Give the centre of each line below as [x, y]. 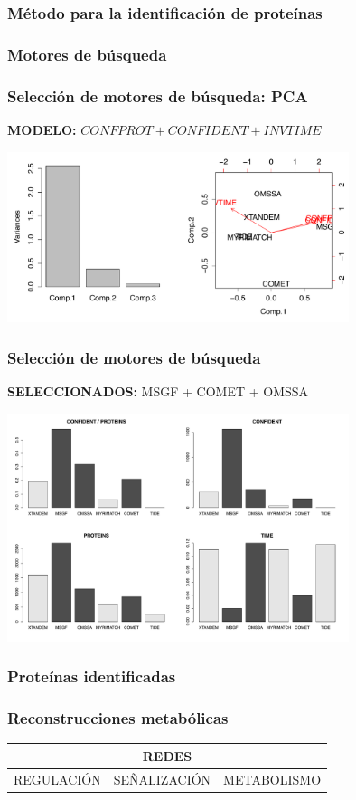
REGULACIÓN [57, 779]
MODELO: [42, 129]
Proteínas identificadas [92, 676]
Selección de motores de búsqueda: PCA [158, 95]
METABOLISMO [272, 779]
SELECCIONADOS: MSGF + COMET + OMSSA [158, 391]
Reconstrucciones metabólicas [118, 717]
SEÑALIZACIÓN [162, 779]
